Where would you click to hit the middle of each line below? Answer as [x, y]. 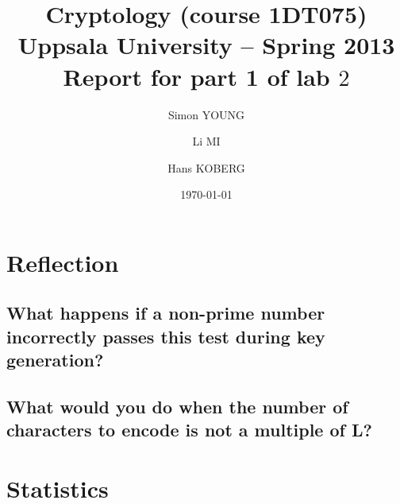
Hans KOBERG [206, 167]
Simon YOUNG [206, 114]
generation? [55, 360]
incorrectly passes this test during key [166, 336]
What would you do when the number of [177, 407]
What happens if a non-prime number [166, 313]
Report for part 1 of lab [196, 76]
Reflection [63, 262]
